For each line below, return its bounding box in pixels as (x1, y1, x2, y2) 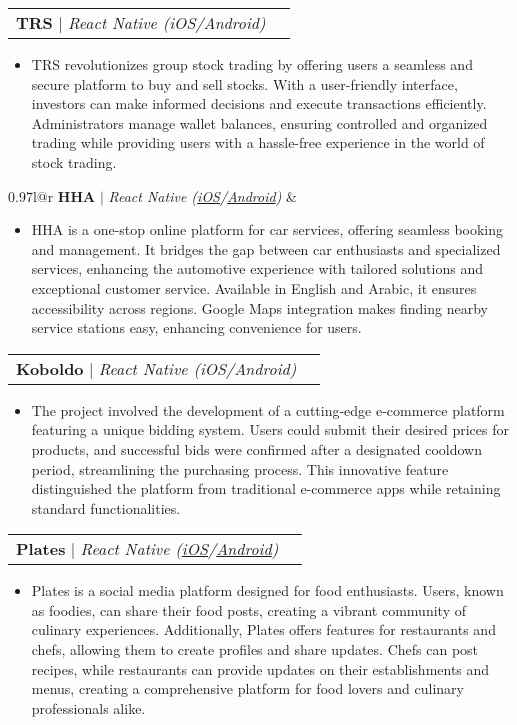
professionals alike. (31, 697, 146, 718)
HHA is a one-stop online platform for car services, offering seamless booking (31, 219, 504, 240)
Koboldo (16, 356, 84, 380)
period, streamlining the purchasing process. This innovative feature (31, 458, 449, 479)
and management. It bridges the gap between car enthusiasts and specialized (31, 238, 501, 259)
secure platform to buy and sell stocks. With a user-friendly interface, (31, 73, 458, 94)
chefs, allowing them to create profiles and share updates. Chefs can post (31, 639, 479, 660)
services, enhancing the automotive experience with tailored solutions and (31, 258, 483, 279)
